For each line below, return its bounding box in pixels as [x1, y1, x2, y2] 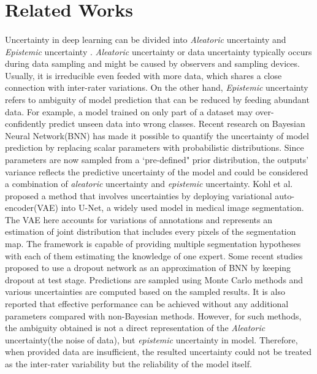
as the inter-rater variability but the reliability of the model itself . [5, 357, 252, 370]
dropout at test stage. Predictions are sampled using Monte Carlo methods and [5, 273, 304, 286]
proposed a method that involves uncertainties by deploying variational [5, 189, 272, 202]
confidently [5, 117, 46, 130]
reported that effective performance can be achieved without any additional [5, 297, 289, 310]
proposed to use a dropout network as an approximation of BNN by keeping [5, 261, 291, 274]
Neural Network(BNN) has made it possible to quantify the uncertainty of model [5, 129, 309, 142]
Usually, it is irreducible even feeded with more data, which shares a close [5, 69, 282, 82]
